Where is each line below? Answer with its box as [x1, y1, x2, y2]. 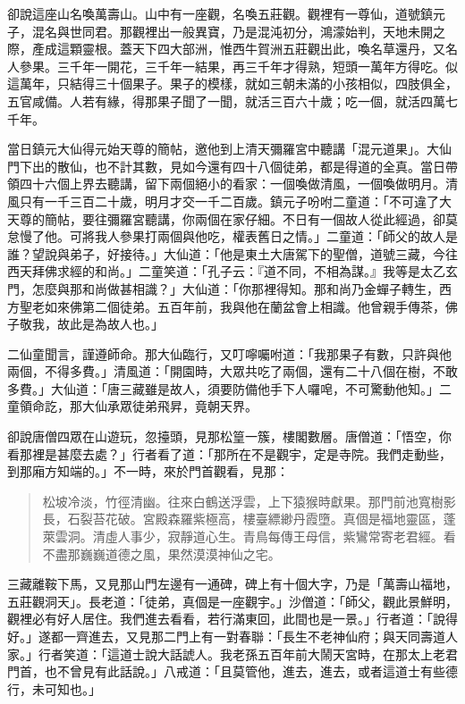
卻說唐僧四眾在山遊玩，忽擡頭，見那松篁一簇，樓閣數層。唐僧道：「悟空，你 [7, 427, 452, 446]
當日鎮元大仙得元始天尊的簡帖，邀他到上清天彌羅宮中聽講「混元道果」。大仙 [7, 139, 452, 158]
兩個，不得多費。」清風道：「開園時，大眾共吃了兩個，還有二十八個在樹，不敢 [7, 362, 458, 381]
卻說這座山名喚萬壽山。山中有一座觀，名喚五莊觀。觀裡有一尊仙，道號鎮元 [7, 4, 445, 22]
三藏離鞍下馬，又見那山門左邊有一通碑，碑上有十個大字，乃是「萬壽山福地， [7, 574, 458, 593]
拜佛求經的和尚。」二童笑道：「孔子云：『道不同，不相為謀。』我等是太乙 [31, 262, 445, 281]
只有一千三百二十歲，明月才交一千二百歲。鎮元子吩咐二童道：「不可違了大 [19, 191, 452, 210]
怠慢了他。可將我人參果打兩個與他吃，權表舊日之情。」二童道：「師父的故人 [7, 227, 445, 246]
